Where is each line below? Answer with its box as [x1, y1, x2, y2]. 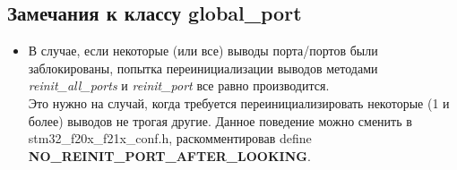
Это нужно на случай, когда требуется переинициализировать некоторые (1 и [28, 93, 450, 112]
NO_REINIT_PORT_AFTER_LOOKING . [28, 146, 311, 165]
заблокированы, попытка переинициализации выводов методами [28, 58, 378, 77]
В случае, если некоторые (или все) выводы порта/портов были [28, 41, 378, 60]
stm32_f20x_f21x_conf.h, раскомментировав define [28, 129, 312, 148]
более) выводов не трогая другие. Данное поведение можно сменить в [28, 111, 412, 130]
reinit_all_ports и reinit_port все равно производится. [28, 76, 330, 95]
